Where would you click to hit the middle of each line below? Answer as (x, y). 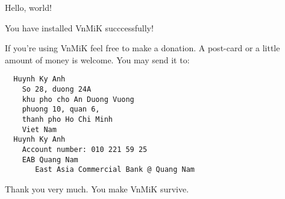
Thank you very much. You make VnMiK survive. (97, 188)
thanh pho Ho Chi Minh (67, 119)
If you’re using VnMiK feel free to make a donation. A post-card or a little (142, 48)
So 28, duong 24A (57, 90)
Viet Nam (39, 129)
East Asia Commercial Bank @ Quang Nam (115, 170)
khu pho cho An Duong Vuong (78, 99)
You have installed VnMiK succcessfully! (79, 27)
